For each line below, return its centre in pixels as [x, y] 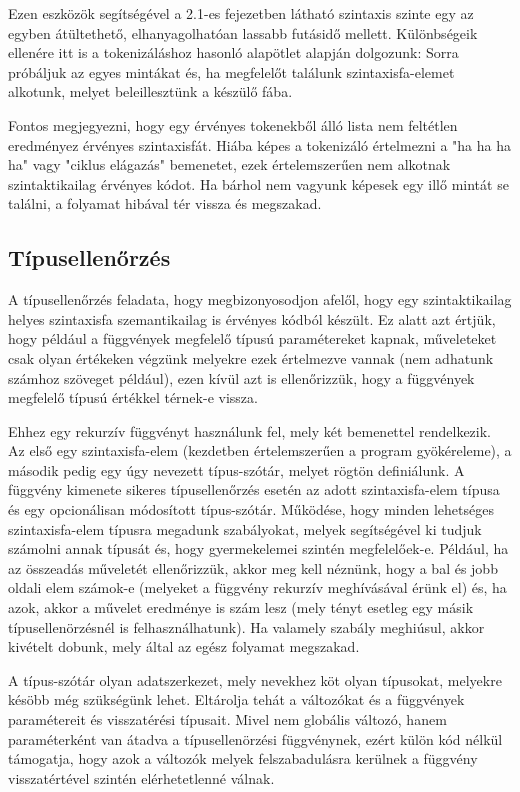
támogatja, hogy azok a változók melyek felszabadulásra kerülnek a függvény [243, 758]
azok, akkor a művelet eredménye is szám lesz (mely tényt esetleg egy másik [241, 607]
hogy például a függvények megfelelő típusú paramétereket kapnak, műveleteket [252, 338]
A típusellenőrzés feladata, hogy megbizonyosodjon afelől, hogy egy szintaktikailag [260, 299]
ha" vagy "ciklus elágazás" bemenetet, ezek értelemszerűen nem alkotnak [229, 164]
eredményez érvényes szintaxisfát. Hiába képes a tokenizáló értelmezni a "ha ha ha [259, 144]
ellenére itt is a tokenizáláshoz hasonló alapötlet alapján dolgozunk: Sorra [233, 52]
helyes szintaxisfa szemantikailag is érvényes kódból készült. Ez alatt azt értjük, [252, 318]
